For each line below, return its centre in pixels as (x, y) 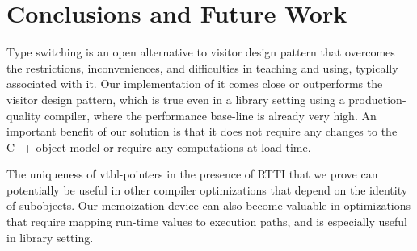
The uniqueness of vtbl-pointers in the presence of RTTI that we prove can (192, 174)
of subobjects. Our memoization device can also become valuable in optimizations (209, 205)
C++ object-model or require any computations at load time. (159, 146)
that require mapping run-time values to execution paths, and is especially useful (207, 222)
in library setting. (50, 237)
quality (24, 115)
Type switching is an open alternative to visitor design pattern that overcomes (201, 52)
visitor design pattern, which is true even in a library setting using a (176, 99)
